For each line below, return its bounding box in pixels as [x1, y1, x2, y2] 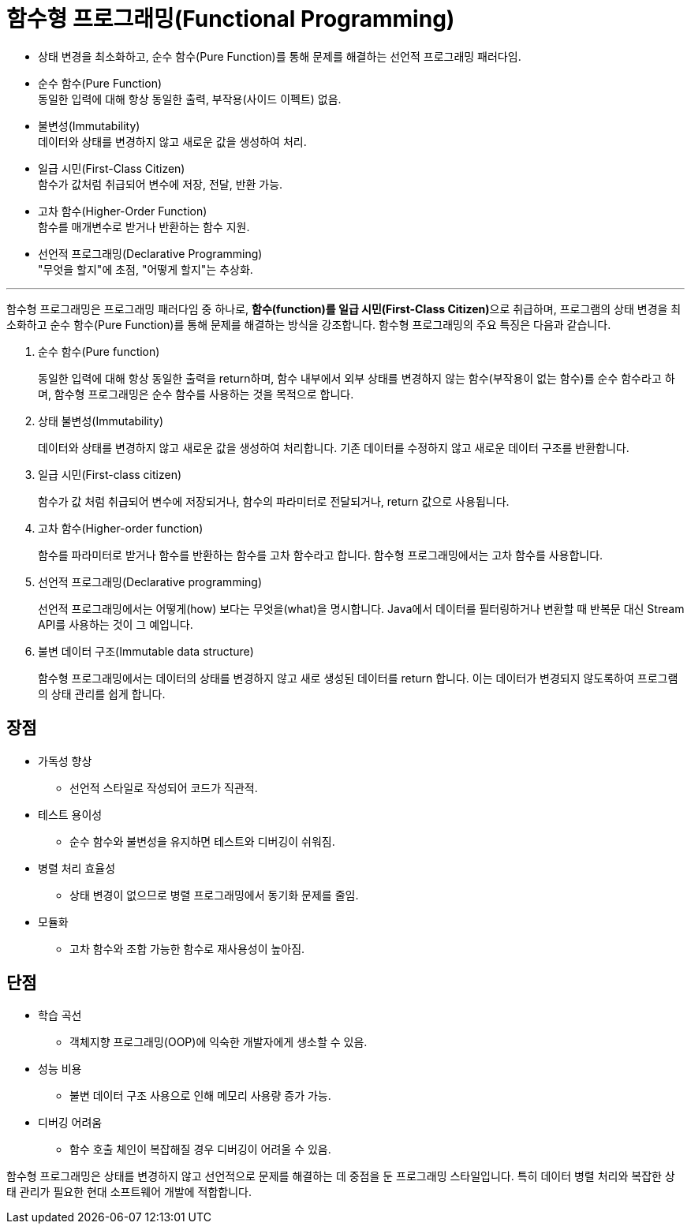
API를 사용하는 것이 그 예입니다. [38, 617, 193, 631]
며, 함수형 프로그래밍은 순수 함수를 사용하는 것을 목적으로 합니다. [38, 387, 354, 401]
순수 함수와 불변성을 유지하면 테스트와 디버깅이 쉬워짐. [69, 834, 335, 848]
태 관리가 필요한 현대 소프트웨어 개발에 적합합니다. [6, 1185, 252, 1199]
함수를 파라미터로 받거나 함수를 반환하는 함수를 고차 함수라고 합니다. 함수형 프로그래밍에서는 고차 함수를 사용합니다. [38, 548, 603, 562]
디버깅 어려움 [38, 1116, 103, 1130]
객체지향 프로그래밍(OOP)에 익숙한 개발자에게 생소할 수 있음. [69, 1035, 368, 1049]
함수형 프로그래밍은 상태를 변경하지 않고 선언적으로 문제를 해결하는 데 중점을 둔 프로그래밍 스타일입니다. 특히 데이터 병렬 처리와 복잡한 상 [6, 1169, 675, 1183]
